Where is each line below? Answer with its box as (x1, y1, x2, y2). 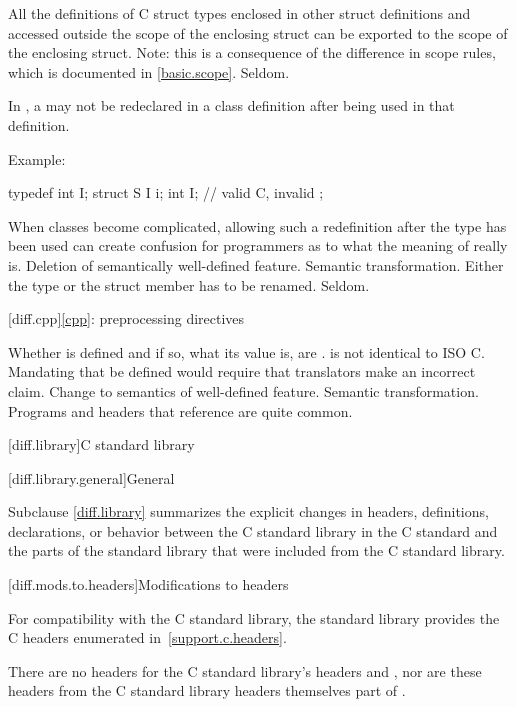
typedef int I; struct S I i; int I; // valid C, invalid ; (8, 182, 324, 203)
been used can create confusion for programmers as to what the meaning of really (8, 235, 508, 256)
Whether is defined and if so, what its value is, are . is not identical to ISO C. (8, 341, 485, 362)
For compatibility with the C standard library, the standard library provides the (8, 607, 500, 628)
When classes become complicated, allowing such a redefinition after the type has (8, 215, 507, 236)
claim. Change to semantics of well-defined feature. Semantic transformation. (8, 380, 479, 401)
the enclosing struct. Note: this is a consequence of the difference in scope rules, (8, 42, 496, 63)
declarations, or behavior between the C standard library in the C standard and (8, 520, 498, 541)
